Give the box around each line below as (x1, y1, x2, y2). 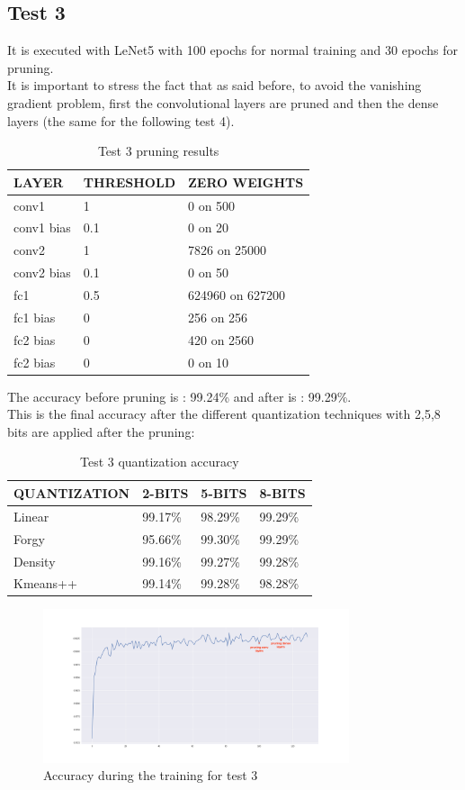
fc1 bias (13, 307, 56, 326)
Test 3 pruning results (97, 141, 219, 160)
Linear (13, 506, 49, 525)
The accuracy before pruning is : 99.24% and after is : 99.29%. (7, 386, 352, 405)
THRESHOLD (83, 172, 176, 191)
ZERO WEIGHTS (188, 172, 304, 191)
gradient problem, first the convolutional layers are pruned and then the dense (7, 93, 439, 112)
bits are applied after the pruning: (7, 422, 195, 440)
